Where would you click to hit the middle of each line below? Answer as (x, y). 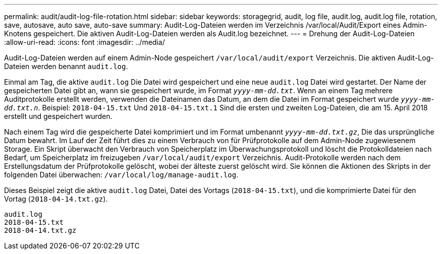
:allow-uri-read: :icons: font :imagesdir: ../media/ (85, 42)
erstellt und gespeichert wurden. (58, 116)
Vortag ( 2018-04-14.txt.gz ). (56, 199)
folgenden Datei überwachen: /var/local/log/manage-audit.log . (121, 175)
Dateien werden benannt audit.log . (66, 66)
